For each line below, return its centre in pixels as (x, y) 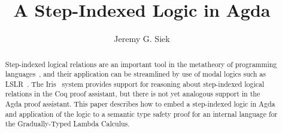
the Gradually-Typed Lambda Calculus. (67, 124)
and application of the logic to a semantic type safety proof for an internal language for (141, 114)
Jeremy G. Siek (142, 39)
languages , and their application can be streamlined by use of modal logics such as (135, 74)
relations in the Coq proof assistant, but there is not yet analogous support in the (133, 94)
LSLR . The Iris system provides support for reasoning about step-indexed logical (135, 84)
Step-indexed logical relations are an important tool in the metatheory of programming (141, 64)
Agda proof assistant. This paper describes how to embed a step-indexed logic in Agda (140, 104)
